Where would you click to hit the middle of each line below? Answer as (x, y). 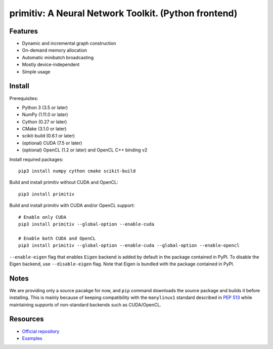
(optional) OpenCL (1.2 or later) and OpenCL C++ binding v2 (85, 150)
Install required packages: (36, 159)
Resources (27, 319)
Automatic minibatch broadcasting (58, 57)
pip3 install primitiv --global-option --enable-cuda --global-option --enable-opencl (129, 245)
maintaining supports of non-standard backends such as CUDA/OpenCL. (85, 304)
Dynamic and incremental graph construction (69, 44)
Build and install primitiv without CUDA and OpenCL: (64, 182)
